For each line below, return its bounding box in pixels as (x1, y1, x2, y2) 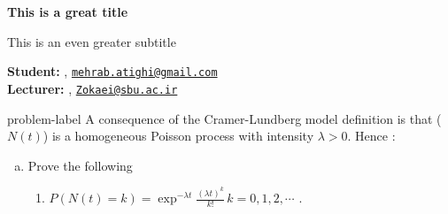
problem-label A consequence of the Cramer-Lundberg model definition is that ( (7, 109, 442, 127)
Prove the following (27, 156, 133, 174)
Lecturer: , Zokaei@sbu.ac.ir (7, 79, 178, 97)
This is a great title (7, 3, 128, 20)
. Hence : (347, 126, 396, 145)
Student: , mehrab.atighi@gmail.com (7, 62, 218, 80)
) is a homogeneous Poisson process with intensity (42, 126, 314, 145)
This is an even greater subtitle (7, 32, 176, 50)
